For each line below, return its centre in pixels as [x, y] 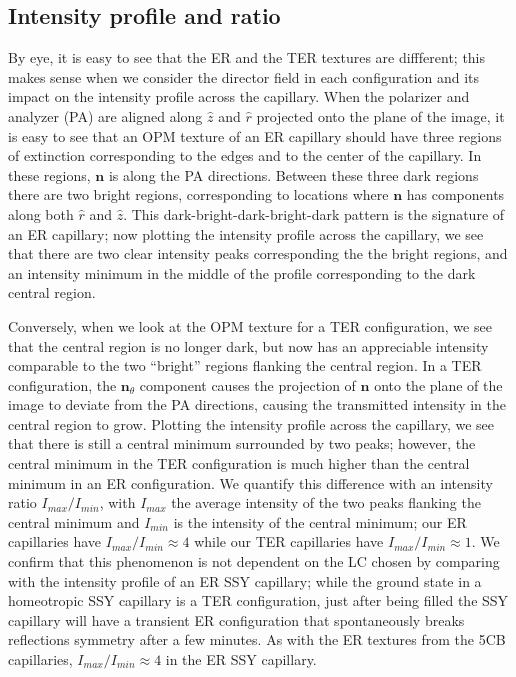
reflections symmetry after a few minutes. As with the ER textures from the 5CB [257, 639]
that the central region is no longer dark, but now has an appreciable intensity [248, 345]
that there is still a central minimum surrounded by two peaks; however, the [242, 443]
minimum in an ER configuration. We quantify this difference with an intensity [250, 482]
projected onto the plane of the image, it [380, 115]
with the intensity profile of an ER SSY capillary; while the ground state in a [245, 580]
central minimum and [74, 521]
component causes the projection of [247, 384]
